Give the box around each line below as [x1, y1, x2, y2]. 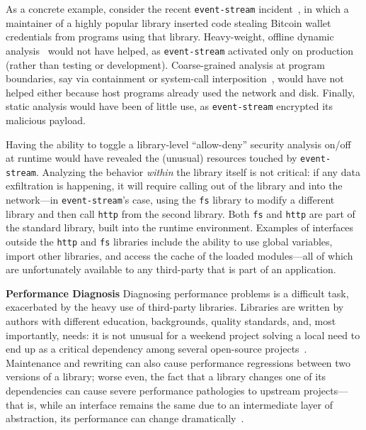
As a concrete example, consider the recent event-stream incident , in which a [6, 1, 349, 16]
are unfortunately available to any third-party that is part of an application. [6, 262, 336, 277]
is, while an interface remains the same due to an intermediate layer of [27, 397, 333, 412]
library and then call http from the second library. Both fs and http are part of [6, 206, 355, 221]
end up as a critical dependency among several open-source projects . [6, 341, 307, 356]
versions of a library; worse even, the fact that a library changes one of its [6, 369, 326, 384]
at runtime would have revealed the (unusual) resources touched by [6, 150, 297, 165]
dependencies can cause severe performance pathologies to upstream [6, 382, 301, 397]
